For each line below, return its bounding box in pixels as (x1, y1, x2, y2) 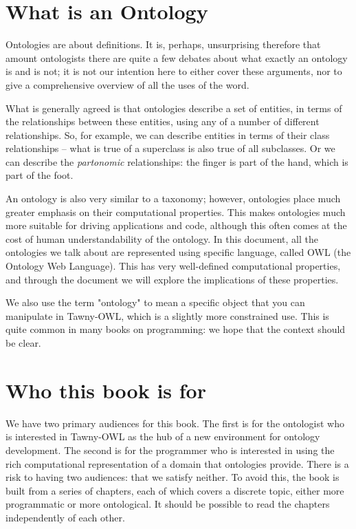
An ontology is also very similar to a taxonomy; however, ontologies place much (5, 191, 341, 206)
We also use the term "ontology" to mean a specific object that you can (5, 295, 305, 310)
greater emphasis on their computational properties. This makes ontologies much (5, 204, 346, 219)
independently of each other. (5, 510, 125, 524)
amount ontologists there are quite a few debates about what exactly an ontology (5, 50, 348, 65)
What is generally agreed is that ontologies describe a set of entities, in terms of (5, 100, 342, 115)
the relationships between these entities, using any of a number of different (5, 114, 320, 129)
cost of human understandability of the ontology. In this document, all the (5, 231, 318, 246)
